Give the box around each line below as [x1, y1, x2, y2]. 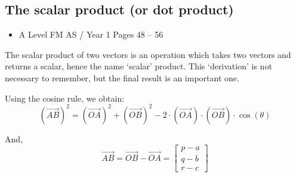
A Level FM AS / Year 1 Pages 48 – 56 [18, 28, 164, 41]
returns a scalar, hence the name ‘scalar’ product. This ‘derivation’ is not [5, 60, 272, 72]
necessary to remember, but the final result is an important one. [5, 71, 239, 84]
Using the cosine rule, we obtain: [5, 91, 125, 104]
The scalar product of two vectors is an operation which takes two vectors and [5, 48, 291, 60]
